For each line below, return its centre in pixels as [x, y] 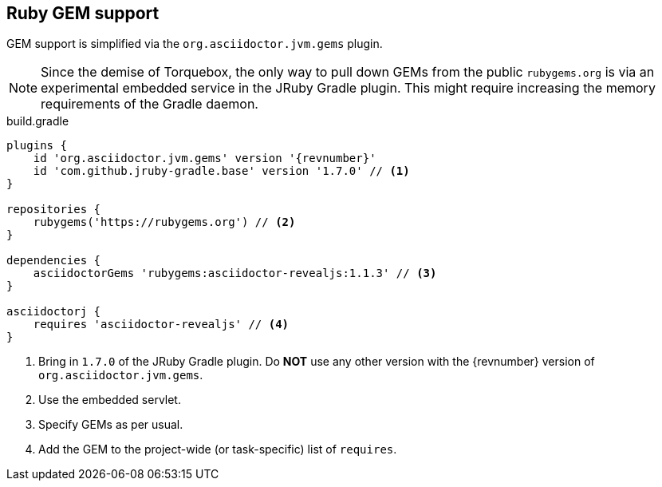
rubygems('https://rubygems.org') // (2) [164, 222]
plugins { [37, 146]
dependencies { [54, 261]
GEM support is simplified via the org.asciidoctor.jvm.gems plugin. [195, 44]
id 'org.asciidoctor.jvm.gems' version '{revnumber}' [205, 158]
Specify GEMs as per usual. [111, 425]
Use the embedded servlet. [110, 400]
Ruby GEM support [83, 13]
